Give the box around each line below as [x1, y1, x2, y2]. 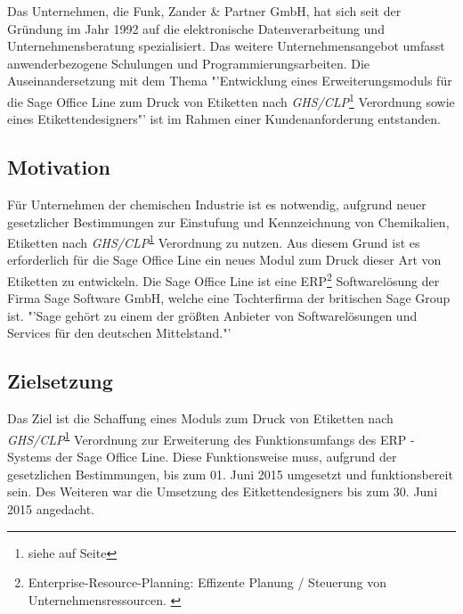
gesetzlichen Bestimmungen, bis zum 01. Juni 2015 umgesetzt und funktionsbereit [7, 464, 453, 483]
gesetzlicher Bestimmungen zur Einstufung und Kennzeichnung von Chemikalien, [7, 212, 450, 231]
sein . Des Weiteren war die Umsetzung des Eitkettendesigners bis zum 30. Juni [7, 482, 438, 501]
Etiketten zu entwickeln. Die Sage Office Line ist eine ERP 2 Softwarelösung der [7, 269, 440, 290]
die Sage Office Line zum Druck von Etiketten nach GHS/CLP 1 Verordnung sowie [7, 89, 455, 111]
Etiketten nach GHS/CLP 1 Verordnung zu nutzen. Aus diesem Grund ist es [7, 231, 420, 251]
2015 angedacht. [7, 499, 94, 518]
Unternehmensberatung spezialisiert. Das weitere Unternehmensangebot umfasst [7, 37, 445, 55]
